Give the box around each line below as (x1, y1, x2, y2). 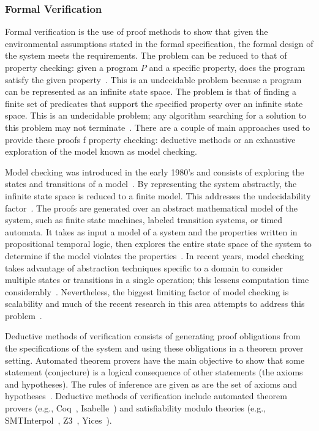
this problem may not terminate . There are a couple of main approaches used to (5, 120, 310, 133)
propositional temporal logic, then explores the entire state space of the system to (5, 237, 312, 250)
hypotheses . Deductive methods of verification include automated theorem (5, 389, 287, 402)
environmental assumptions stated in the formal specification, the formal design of (5, 37, 313, 50)
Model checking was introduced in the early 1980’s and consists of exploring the (5, 165, 304, 178)
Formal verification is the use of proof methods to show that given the (5, 25, 268, 38)
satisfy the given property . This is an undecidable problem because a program (5, 73, 302, 86)
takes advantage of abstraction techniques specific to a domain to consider (5, 261, 283, 274)
